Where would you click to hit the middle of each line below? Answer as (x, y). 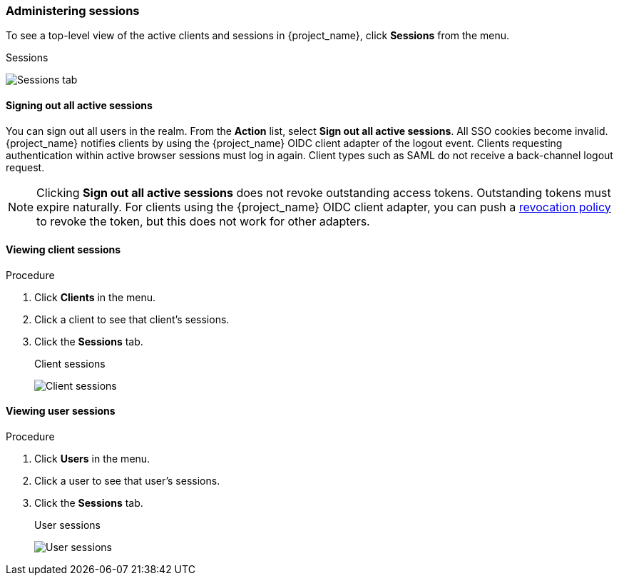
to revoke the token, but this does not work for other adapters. (203, 221)
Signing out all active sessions (79, 105)
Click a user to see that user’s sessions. (127, 481)
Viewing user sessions (61, 411)
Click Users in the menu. (92, 459)
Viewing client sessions (63, 250)
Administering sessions (73, 11)
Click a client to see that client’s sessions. (132, 319)
